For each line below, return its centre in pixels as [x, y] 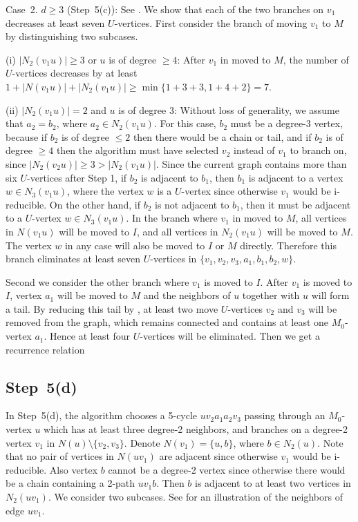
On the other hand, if [95, 204]
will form [330, 295]
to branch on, [318, 150]
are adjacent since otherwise [218, 456]
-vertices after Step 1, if [77, 177]
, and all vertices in [177, 231]
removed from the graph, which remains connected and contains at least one [167, 322]
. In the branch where [172, 218]
